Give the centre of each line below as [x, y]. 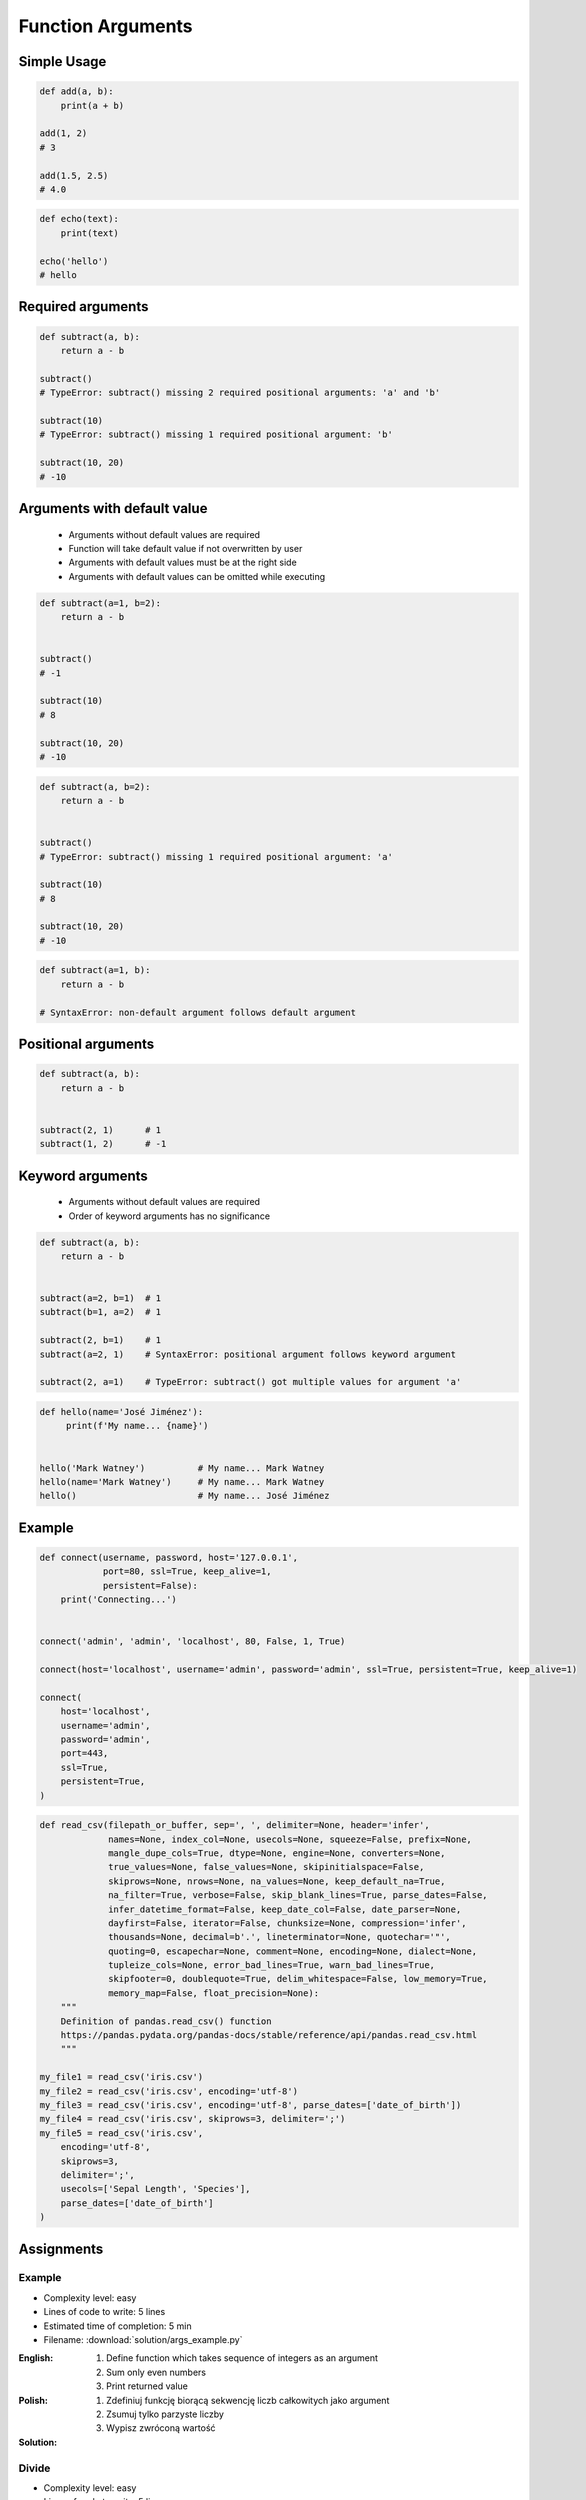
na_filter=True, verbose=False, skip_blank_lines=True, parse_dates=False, [298, 1895]
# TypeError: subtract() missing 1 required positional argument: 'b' [216, 434]
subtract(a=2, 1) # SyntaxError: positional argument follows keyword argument [248, 1354]
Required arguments [83, 306]
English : [36, 2358]
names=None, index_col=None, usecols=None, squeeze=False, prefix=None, [290, 1839]
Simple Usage [62, 61]
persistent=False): [150, 1585]
